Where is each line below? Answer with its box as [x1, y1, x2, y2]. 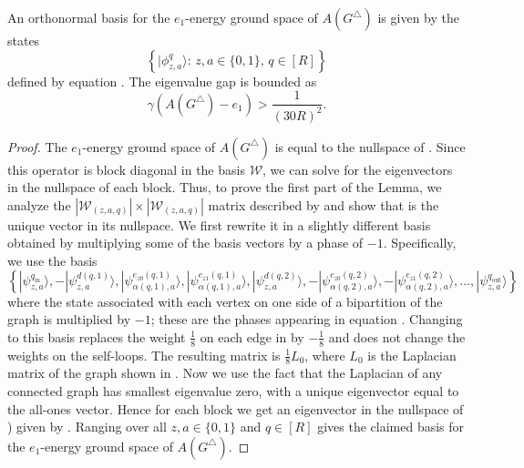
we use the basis [7, 250, 98, 270]
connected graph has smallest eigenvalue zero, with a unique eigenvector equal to [7, 382, 459, 400]
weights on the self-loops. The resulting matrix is [7, 345, 281, 364]
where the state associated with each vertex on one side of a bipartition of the [7, 291, 443, 310]
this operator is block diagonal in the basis [7, 159, 245, 178]
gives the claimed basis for [317, 417, 465, 436]
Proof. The [7, 137, 67, 156]
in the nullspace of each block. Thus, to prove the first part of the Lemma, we [7, 178, 442, 197]
